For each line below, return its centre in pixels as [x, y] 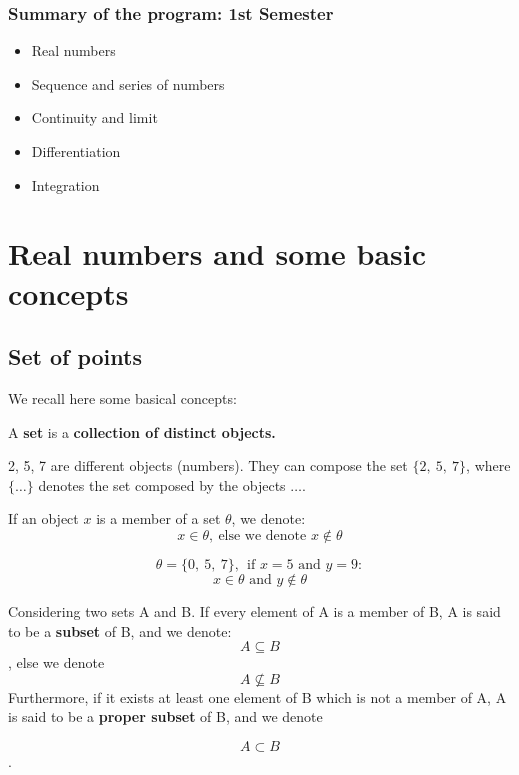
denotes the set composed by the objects [162, 484]
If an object [43, 518]
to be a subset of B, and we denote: [120, 630]
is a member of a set [158, 518]
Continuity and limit [94, 117]
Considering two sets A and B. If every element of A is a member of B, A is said [254, 610]
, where [488, 465]
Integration [65, 184]
